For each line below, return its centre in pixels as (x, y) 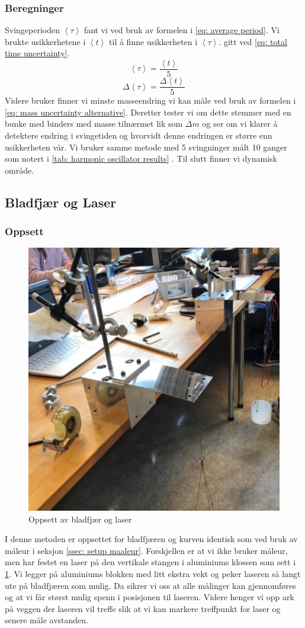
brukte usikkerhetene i (45, 41)
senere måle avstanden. (46, 620)
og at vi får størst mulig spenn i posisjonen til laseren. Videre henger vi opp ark (150, 597)
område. (20, 170)
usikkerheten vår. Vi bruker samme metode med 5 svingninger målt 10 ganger (146, 147)
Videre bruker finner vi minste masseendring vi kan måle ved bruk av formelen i (150, 100)
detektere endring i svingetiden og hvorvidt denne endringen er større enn (139, 135)
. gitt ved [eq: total (253, 41)
